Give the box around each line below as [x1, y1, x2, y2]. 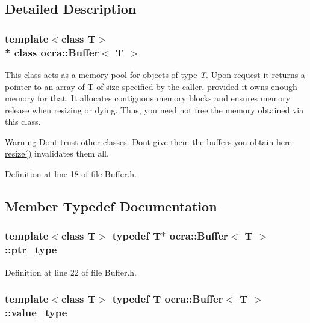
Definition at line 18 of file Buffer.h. [5, 168, 137, 180]
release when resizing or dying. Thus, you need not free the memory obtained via [5, 103, 304, 116]
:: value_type [5, 305, 67, 320]
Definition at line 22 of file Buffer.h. [5, 265, 137, 278]
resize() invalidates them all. [5, 147, 109, 160]
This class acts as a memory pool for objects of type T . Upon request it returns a [5, 68, 305, 80]
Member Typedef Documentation [5, 197, 217, 216]
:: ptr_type [5, 242, 57, 257]
